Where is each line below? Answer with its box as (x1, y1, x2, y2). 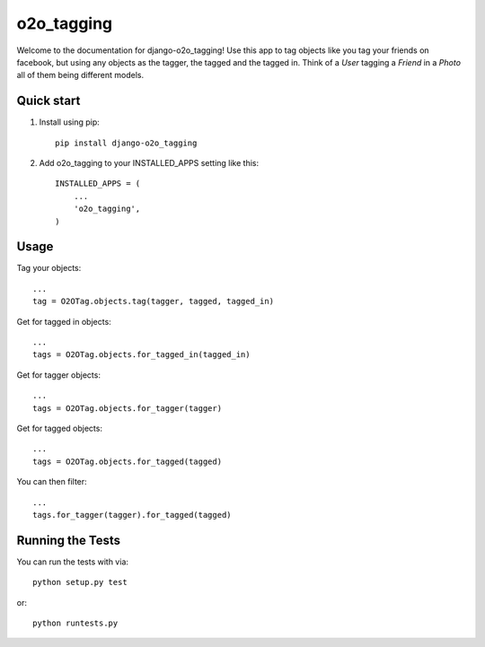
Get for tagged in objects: (16, 316, 111, 327)
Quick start (16, 93, 81, 109)
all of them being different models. (16, 70, 144, 81)
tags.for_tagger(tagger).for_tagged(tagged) (32, 510, 233, 520)
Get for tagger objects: (16, 369, 101, 380)
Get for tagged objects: (16, 423, 103, 433)
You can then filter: (16, 477, 87, 487)
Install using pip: (39, 117, 101, 127)
